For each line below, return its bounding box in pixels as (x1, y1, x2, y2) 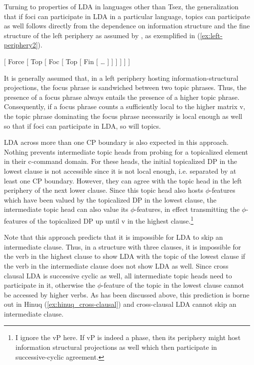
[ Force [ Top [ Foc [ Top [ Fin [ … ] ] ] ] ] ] (4, 56, 130, 66)
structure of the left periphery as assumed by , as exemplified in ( (4, 30, 200, 40)
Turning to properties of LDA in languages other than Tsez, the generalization (4, 1, 239, 11)
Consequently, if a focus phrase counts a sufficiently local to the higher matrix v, (4, 101, 246, 112)
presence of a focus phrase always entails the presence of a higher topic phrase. (4, 91, 240, 102)
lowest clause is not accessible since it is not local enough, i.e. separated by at (4, 165, 236, 176)
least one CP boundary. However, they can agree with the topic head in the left (4, 175, 242, 185)
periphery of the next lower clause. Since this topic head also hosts (4, 185, 204, 195)
